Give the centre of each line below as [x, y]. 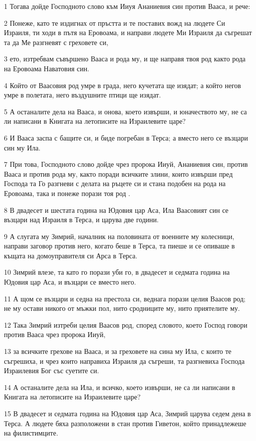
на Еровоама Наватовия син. [47, 68]
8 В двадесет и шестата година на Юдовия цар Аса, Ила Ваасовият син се [116, 210]
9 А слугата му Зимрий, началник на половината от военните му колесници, [119, 236]
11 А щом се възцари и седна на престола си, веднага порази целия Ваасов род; [125, 298]
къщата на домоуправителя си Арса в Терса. [71, 255]
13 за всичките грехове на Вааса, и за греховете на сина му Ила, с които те [118, 351]
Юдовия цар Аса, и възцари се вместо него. [70, 282]
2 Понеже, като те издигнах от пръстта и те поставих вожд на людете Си [115, 23]
